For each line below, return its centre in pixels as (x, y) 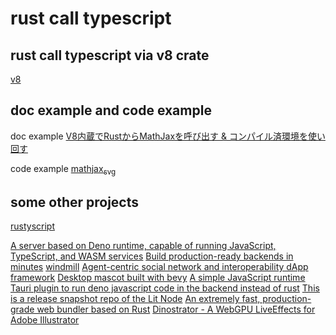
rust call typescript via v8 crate (110, 55)
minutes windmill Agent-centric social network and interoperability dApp (159, 267)
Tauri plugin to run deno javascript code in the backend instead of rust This (165, 288)
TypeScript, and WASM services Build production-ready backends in (152, 256)
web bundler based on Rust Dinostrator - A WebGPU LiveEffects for (176, 309)
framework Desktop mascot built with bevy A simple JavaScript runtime (158, 278)
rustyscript (32, 226)
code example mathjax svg (63, 169)
